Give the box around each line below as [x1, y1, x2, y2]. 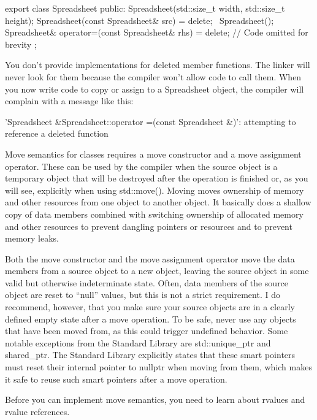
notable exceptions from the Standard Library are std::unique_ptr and [5, 336, 271, 349]
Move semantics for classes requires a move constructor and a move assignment [5, 147, 302, 160]
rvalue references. [5, 405, 70, 418]
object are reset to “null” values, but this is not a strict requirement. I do [5, 288, 280, 301]
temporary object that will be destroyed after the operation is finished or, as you [5, 172, 308, 185]
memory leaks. [5, 232, 59, 245]
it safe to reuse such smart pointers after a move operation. [5, 372, 227, 385]
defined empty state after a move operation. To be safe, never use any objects [5, 312, 296, 325]
